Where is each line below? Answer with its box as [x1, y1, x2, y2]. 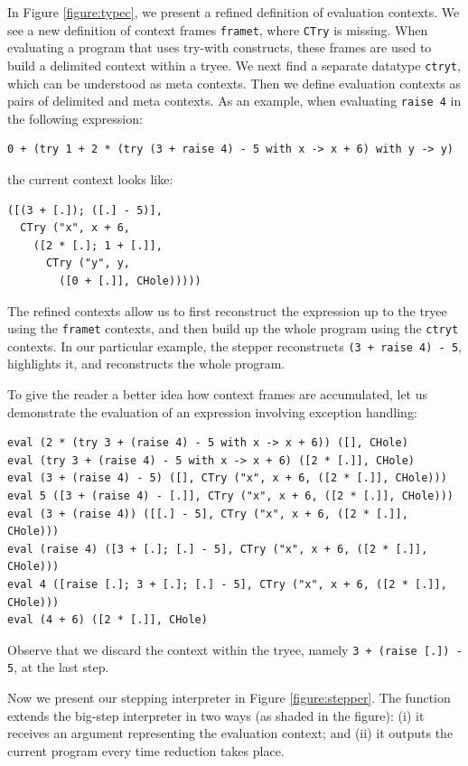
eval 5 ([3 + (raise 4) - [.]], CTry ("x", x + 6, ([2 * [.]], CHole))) [7, 489, 454, 502]
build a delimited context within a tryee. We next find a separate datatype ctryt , [7, 55, 461, 74]
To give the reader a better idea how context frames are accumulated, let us [7, 385, 428, 403]
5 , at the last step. [7, 658, 109, 677]
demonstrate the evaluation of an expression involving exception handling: [7, 402, 417, 421]
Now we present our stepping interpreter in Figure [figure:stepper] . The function [7, 688, 451, 707]
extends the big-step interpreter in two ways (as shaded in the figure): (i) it [7, 705, 425, 724]
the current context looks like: [7, 169, 173, 188]
